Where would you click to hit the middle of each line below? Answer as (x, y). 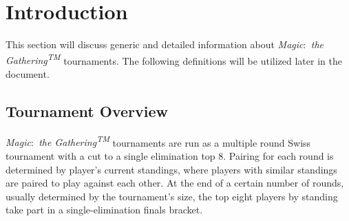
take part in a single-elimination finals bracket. (104, 210)
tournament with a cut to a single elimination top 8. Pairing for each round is (170, 156)
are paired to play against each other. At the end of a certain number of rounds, (175, 183)
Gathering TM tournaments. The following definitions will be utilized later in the (174, 59)
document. (28, 73)
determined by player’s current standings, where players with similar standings (171, 169)
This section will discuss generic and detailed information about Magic (155, 44)
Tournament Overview (87, 110)
